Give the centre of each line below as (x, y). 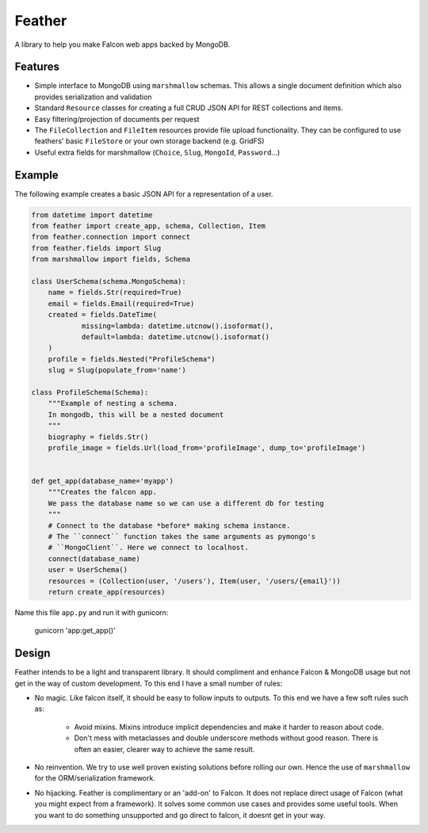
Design (32, 653)
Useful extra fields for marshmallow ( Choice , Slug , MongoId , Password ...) (157, 152)
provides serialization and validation (93, 97)
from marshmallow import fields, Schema (111, 259)
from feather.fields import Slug (96, 248)
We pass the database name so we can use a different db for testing (186, 503)
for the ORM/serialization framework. (95, 778)
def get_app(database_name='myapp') (103, 481)
